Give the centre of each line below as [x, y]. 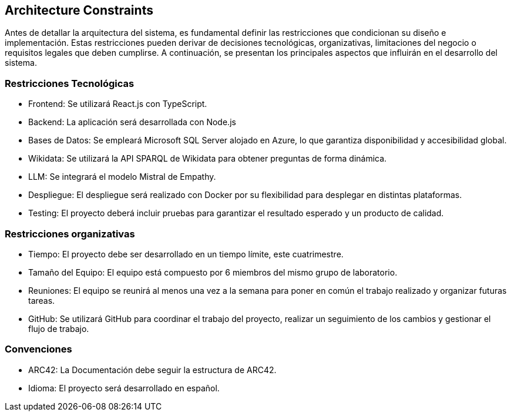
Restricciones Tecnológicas [70, 83]
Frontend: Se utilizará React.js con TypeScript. [118, 104]
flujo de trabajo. [59, 328]
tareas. [42, 300]
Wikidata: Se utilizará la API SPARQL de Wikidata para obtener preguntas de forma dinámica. [208, 159]
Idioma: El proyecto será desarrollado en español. [124, 388]
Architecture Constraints [79, 10]
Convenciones [38, 349]
